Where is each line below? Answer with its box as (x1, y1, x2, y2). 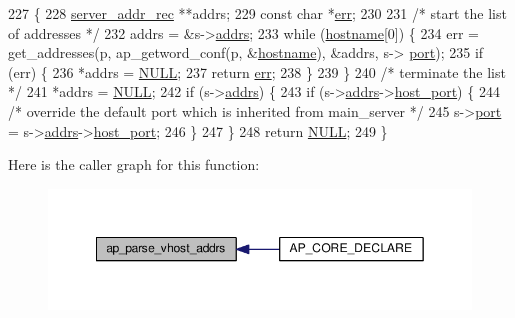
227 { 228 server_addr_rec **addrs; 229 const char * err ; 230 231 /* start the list (8, 3, 507, 23)
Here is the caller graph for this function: (8, 154, 260, 175)
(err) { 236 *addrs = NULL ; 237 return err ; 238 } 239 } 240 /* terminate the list (8, 61, 506, 82)
